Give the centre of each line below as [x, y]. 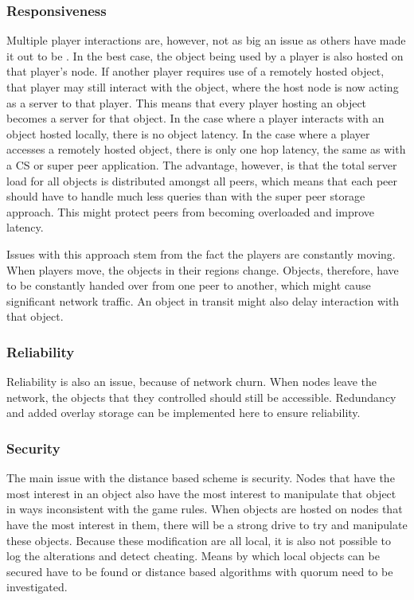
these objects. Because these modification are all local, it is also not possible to [199, 540]
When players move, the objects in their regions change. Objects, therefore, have [203, 269]
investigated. [37, 587]
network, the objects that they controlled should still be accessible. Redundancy [201, 397]
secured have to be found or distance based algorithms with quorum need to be [200, 571]
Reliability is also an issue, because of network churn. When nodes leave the [192, 382]
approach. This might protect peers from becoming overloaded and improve [190, 211]
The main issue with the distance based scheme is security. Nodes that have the [201, 478]
